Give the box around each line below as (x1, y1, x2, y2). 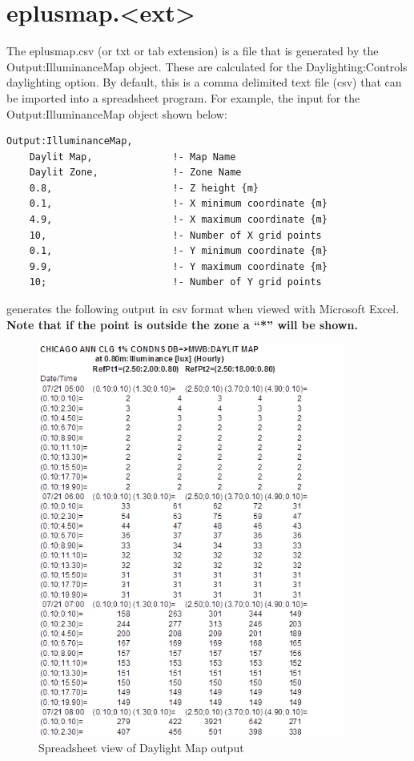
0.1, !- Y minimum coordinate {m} (29, 245, 328, 257)
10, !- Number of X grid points (29, 229, 322, 241)
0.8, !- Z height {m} (29, 182, 259, 194)
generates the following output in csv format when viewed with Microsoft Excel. (6, 300, 400, 317)
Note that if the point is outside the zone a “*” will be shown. (6, 316, 358, 332)
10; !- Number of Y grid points (29, 276, 322, 288)
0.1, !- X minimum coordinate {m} (29, 198, 328, 210)
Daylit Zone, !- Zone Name (29, 167, 242, 179)
